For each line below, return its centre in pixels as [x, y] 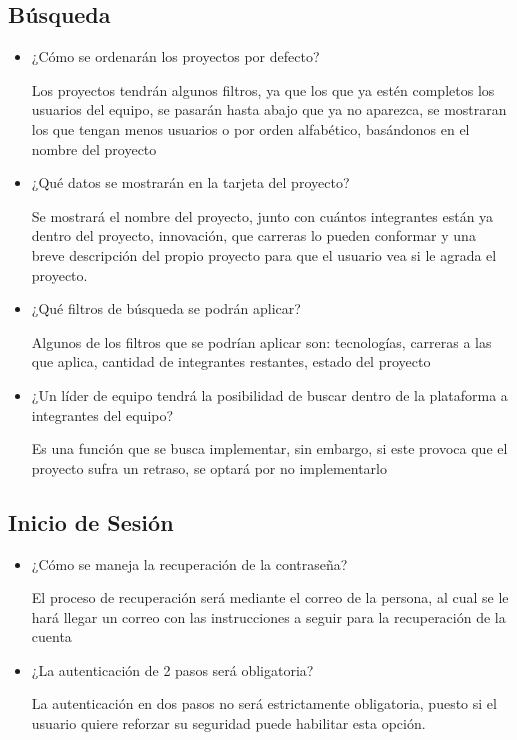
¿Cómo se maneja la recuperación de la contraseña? [189, 563]
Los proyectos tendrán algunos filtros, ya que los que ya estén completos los [263, 89]
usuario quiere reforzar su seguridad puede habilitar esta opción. [228, 723]
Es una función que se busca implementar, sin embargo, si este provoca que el [269, 448]
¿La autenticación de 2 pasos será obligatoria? [172, 669]
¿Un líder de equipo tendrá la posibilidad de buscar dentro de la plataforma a [269, 394]
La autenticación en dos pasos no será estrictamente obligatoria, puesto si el [264, 703]
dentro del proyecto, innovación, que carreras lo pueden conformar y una [253, 235]
